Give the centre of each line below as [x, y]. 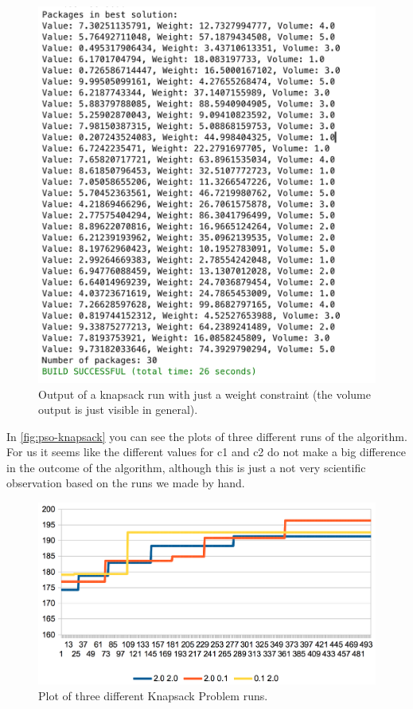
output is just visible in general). [118, 410]
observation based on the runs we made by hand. [126, 483]
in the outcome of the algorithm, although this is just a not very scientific [186, 467]
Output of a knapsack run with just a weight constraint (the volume [205, 394]
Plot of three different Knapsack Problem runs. [153, 696]
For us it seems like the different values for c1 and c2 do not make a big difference [206, 452]
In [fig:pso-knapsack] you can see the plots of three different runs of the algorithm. [207, 436]
